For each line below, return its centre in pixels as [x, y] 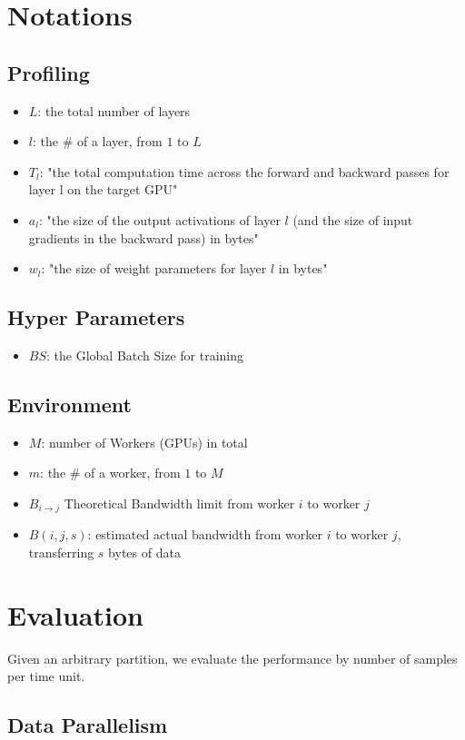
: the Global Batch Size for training [145, 355]
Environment [69, 404]
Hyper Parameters [96, 317]
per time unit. [46, 676]
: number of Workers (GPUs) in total [144, 442]
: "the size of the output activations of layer [159, 219]
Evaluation [75, 614]
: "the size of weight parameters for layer [154, 268]
